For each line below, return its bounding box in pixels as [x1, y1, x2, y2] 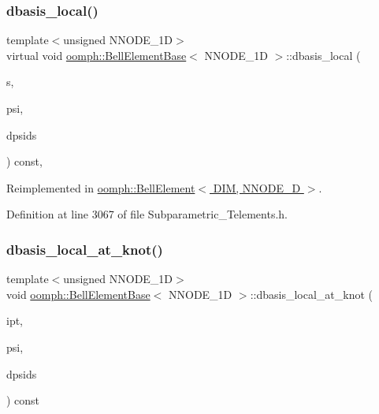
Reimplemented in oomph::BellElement [6, 179, 195, 196]
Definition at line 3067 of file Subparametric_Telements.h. [6, 206, 288, 222]
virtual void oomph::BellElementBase [6, 47, 187, 63]
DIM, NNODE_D [213, 179, 301, 196]
